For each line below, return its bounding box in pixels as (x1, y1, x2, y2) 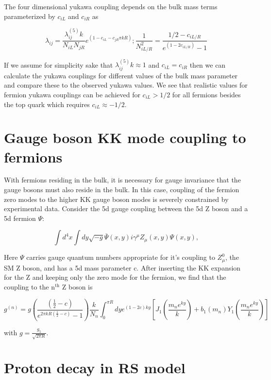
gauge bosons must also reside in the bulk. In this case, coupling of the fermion (4, 184, 239, 195)
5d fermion (4, 213, 36, 223)
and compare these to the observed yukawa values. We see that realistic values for (4, 80, 248, 90)
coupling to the (4, 282, 49, 292)
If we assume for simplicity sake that (4, 59, 113, 70)
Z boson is (62, 282, 93, 292)
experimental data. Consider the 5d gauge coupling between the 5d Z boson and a (4, 203, 248, 214)
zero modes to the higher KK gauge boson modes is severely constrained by (4, 194, 229, 204)
